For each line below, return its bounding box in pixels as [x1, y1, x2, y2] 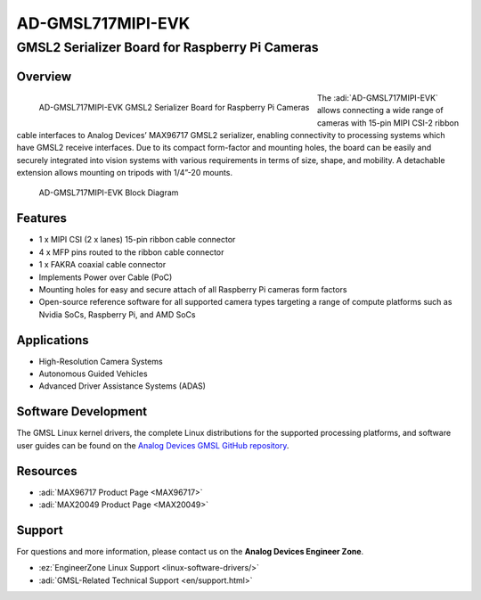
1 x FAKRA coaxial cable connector [38, 259, 167, 270]
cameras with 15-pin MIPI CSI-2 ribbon [316, 117, 459, 128]
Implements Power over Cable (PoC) [38, 272, 173, 283]
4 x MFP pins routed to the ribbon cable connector [38, 246, 224, 258]
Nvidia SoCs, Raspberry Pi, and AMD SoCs [38, 308, 196, 320]
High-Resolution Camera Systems [38, 356, 164, 366]
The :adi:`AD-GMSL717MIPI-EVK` [316, 92, 438, 103]
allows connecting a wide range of [316, 105, 444, 116]
